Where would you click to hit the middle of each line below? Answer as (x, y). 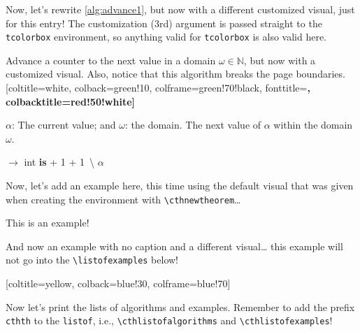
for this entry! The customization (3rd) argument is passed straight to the (164, 23)
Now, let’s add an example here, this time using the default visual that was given (180, 185)
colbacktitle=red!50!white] (70, 101)
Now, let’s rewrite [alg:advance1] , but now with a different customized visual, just (180, 9)
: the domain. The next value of (193, 125)
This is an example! (48, 223)
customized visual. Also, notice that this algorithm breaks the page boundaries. (175, 74)
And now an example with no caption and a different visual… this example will (174, 246)
